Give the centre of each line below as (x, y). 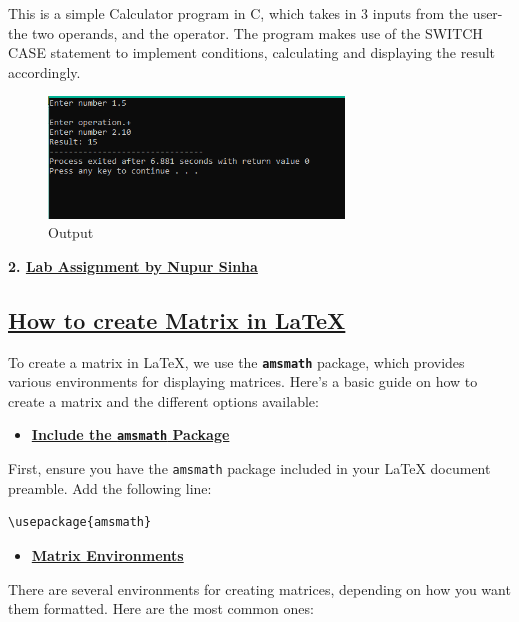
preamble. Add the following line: (110, 487)
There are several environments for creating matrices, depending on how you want (259, 588)
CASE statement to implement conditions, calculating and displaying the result (252, 52)
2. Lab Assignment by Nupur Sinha (133, 265)
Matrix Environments (107, 554)
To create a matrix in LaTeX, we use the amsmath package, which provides (236, 361)
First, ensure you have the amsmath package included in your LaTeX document (249, 468)
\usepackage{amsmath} (80, 522)
